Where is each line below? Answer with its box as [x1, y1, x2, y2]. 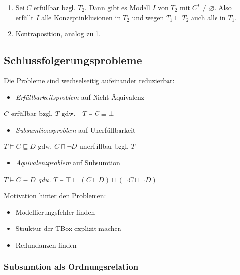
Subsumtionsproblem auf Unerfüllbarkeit [15, 124, 136, 135]
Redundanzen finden [15, 239, 77, 250]
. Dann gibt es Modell [84, 2, 150, 12]
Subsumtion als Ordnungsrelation [4, 260, 139, 273]
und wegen [132, 12, 164, 22]
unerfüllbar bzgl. [79, 141, 129, 151]
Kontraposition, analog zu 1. [15, 28, 101, 39]
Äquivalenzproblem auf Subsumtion [15, 157, 120, 167]
